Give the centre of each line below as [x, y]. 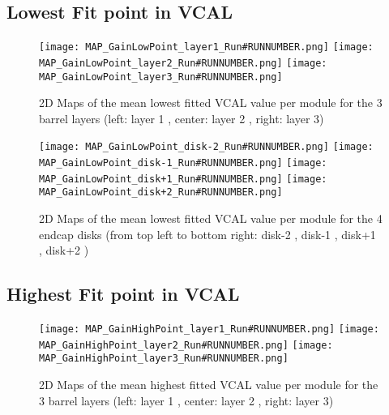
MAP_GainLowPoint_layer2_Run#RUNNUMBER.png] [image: [183, 63]
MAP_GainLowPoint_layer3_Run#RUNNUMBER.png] [161, 77]
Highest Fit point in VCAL [123, 294]
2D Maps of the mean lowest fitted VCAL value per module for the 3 [211, 103]
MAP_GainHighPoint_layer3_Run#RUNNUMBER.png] [164, 359]
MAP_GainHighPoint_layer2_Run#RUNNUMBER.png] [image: [186, 345]
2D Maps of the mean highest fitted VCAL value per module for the [209, 384]
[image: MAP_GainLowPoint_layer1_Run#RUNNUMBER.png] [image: [206, 47]
